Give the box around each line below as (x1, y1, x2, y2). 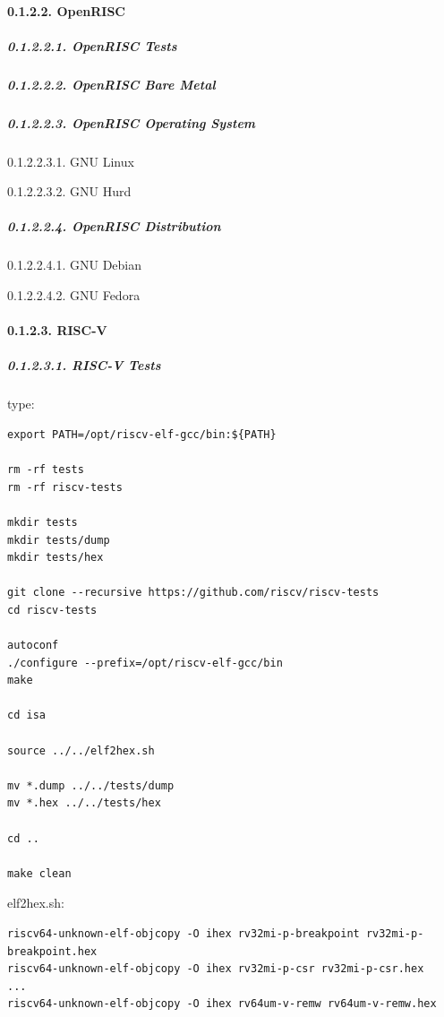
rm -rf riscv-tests (7, 480, 123, 494)
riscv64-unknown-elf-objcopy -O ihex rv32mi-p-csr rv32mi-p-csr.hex (7, 962, 424, 976)
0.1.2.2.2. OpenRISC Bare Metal (7, 74, 216, 93)
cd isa (7, 709, 46, 722)
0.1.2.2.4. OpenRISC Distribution (7, 217, 221, 236)
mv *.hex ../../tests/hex (7, 797, 161, 810)
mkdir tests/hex (7, 551, 104, 565)
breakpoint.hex (7, 944, 98, 958)
